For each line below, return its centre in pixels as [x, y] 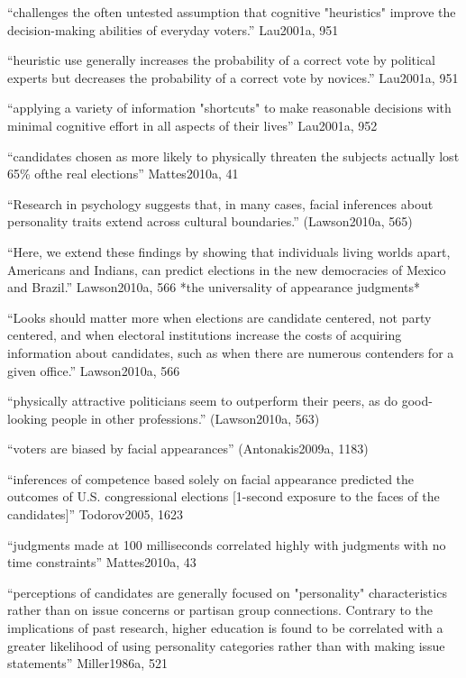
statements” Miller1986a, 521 [87, 663]
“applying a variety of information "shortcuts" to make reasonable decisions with [229, 108]
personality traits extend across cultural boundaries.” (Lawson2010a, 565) [210, 221]
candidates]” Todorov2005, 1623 [95, 514]
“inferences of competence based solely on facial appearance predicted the [211, 478]
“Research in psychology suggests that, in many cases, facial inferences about [220, 203]
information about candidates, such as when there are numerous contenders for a [231, 352]
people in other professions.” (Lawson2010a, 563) [186, 418]
